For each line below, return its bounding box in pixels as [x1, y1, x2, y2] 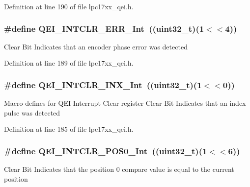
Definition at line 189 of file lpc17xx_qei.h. [4, 58, 134, 68]
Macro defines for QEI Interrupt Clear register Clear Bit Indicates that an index [4, 98, 246, 108]
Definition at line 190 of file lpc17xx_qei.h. [4, 1, 134, 11]
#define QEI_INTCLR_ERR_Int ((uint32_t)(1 [4, 22, 204, 34]
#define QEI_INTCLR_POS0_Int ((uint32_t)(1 [4, 144, 207, 157]
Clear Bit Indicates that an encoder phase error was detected [4, 41, 188, 51]
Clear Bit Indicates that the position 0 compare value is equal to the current [4, 164, 234, 174]
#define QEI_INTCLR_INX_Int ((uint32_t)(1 [4, 78, 202, 91]
